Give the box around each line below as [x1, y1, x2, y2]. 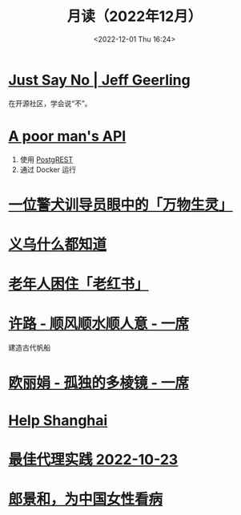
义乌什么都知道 [8, 236, 107, 253]
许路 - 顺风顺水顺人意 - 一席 [8, 314, 190, 333]
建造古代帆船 [8, 343, 50, 353]
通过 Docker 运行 [19, 164, 76, 174]
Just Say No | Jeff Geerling [8, 71, 191, 89]
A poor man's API [8, 127, 127, 145]
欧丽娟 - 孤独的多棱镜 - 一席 [8, 374, 190, 392]
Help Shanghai [8, 411, 108, 429]
